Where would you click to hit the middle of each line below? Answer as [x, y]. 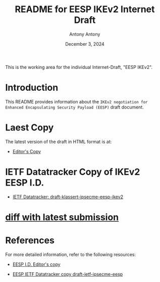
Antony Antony [85, 34]
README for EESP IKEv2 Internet [85, 9]
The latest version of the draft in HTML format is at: [59, 142]
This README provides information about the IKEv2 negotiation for [76, 101]
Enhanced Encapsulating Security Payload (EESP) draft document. [74, 107]
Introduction [32, 88]
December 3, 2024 [85, 44]
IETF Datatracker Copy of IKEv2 [73, 172]
